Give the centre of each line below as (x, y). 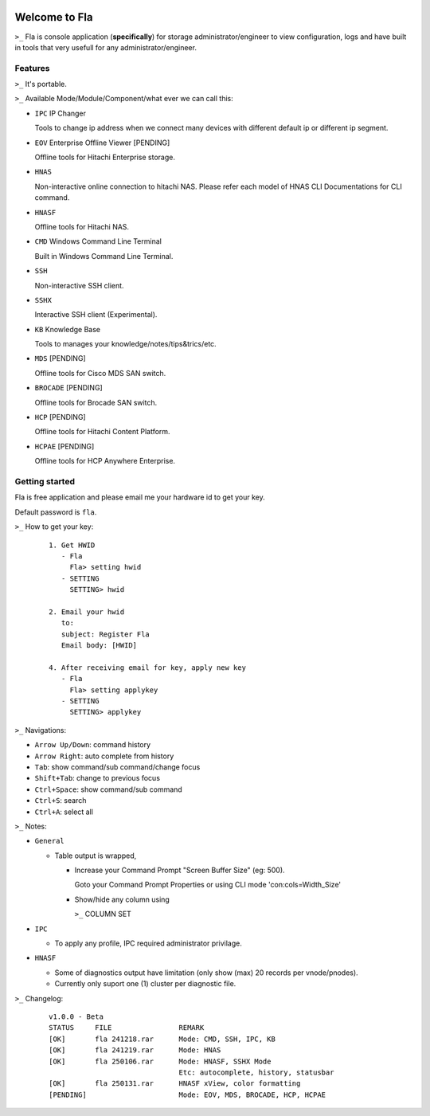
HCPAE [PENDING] (64, 446)
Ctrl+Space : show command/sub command (108, 789)
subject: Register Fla (106, 634)
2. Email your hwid (87, 612)
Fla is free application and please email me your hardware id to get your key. (140, 497)
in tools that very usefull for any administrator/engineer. (106, 47)
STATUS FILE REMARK (127, 1028)
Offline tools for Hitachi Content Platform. (102, 432)
